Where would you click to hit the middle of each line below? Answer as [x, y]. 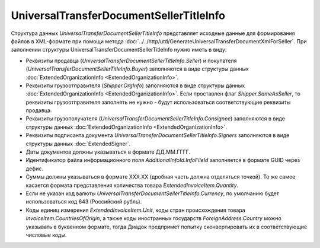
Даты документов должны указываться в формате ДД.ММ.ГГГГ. [108, 152]
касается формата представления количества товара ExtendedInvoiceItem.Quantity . [132, 185]
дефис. [35, 168]
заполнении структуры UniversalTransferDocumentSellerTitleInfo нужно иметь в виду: [119, 50]
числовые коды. [46, 235]
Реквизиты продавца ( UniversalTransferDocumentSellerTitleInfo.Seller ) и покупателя [131, 61]
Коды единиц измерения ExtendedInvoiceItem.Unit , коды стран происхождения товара [135, 210]
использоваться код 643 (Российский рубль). [84, 202]
